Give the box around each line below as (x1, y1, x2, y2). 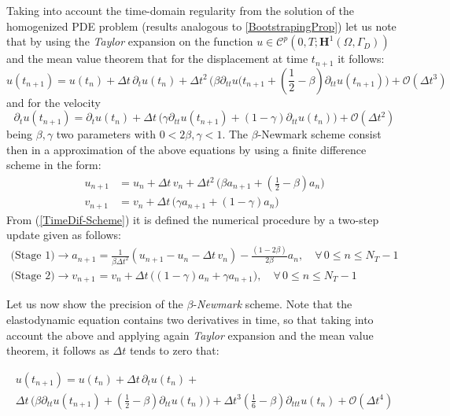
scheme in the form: (6, 156, 101, 173)
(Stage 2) (10, 270, 55, 282)
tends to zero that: (129, 342, 219, 359)
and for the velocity (6, 94, 101, 110)
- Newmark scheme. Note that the (193, 296, 352, 312)
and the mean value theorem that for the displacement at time (6, 50, 308, 67)
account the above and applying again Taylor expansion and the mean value (6, 326, 374, 343)
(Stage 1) (10, 250, 55, 262)
